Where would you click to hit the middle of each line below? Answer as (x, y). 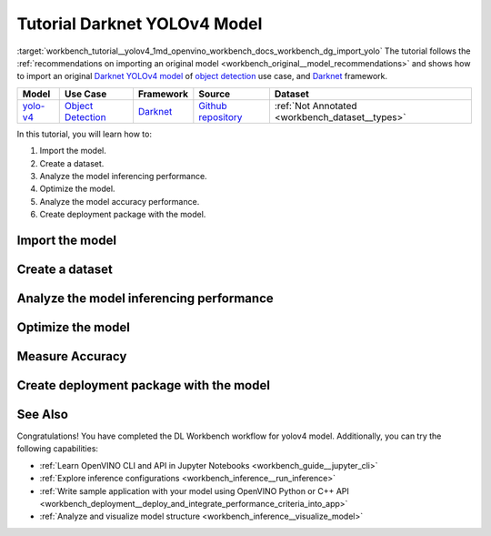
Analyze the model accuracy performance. (120, 201)
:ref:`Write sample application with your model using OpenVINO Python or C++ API (194, 490)
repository (220, 116)
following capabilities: (58, 449)
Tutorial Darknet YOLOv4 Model (140, 24)
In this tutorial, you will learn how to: (84, 134)
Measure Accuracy (72, 356)
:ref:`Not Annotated (316, 106)
